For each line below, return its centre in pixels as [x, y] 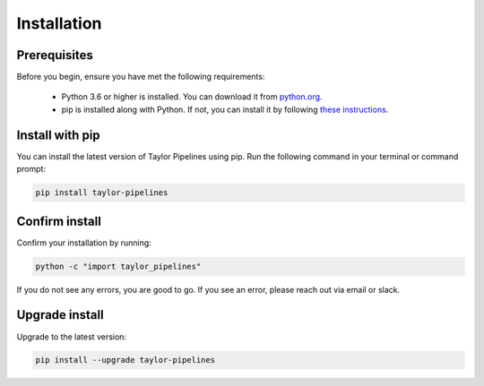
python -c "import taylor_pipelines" [118, 266]
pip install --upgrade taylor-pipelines [125, 360]
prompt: [31, 169]
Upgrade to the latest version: [72, 337]
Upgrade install [60, 315]
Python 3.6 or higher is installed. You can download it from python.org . [192, 97]
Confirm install [59, 221]
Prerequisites [55, 55]
